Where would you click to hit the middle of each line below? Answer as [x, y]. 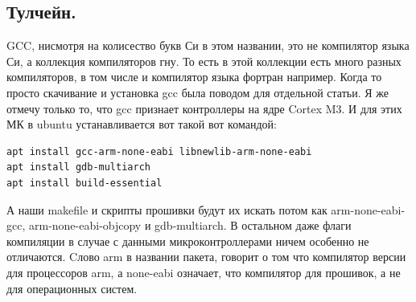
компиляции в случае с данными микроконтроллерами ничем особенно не [188, 241]
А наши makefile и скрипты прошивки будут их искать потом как [167, 209]
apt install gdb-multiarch [78, 167]
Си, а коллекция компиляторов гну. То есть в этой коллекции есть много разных [204, 61]
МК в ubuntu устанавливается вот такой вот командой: [142, 124]
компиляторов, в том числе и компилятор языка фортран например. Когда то [194, 77]
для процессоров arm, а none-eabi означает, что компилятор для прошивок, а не [204, 272]
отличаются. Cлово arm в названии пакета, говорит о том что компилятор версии [206, 257]
